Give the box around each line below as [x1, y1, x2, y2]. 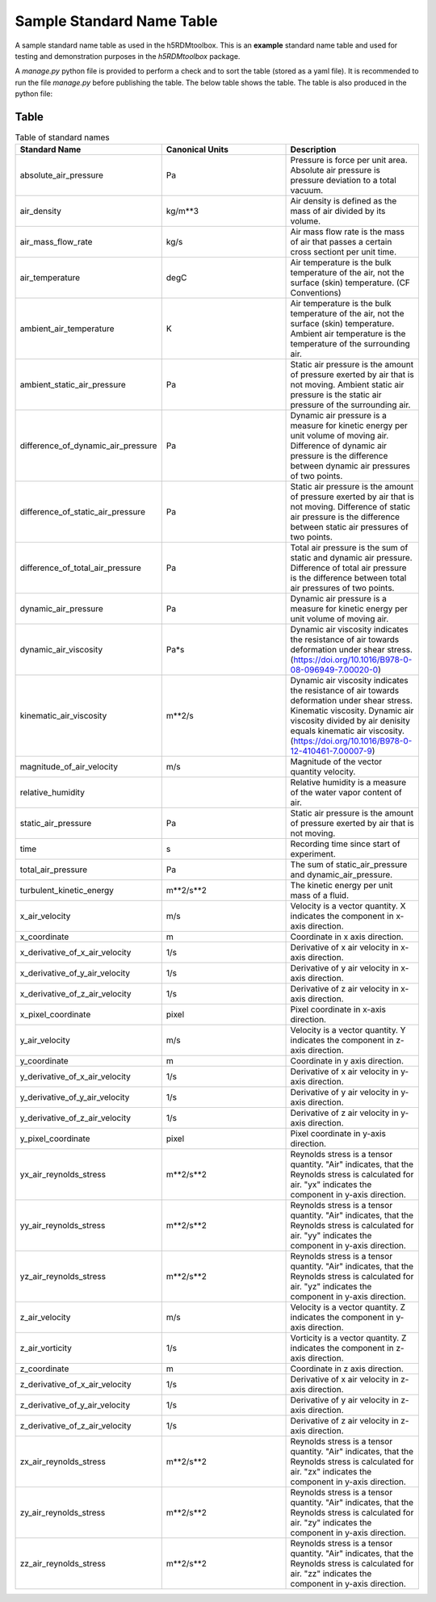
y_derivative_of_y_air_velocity [19, 1092, 130, 1103]
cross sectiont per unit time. [290, 246, 397, 258]
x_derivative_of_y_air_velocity [19, 967, 131, 979]
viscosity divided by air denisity [290, 715, 411, 727]
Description [290, 144, 337, 155]
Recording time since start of [290, 838, 400, 849]
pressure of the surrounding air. [290, 400, 411, 411]
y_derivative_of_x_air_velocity [19, 1071, 131, 1082]
